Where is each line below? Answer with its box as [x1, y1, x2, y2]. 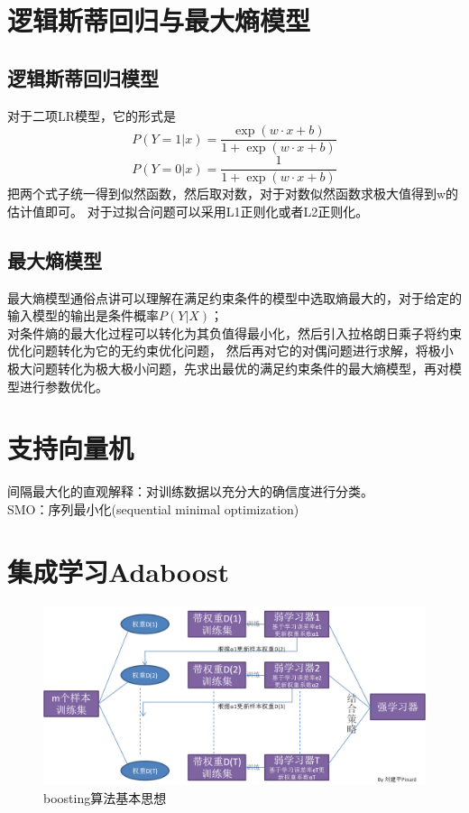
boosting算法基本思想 [43, 789, 167, 808]
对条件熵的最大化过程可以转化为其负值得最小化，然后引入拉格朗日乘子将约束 [7, 323, 462, 342]
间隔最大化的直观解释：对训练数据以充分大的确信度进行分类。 [7, 482, 373, 501]
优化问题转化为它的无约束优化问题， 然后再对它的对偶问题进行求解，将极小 [7, 341, 454, 360]
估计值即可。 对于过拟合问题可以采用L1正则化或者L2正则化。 [7, 201, 369, 220]
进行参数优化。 [19, 376, 108, 395]
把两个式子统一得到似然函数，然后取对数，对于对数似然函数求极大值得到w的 [7, 184, 459, 203]
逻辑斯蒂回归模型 [7, 63, 159, 91]
